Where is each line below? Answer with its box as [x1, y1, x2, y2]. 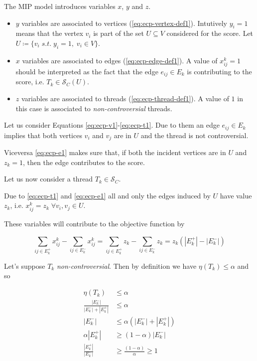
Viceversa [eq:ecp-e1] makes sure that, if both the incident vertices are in [4, 147, 226, 158]
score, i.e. [15, 76, 44, 87]
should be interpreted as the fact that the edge [15, 66, 158, 76]
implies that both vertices [4, 130, 82, 140]
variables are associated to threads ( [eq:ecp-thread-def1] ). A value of [21, 93, 229, 103]
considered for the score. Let [166, 28, 254, 38]
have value [220, 190, 252, 200]
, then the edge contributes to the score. [23, 157, 145, 167]
